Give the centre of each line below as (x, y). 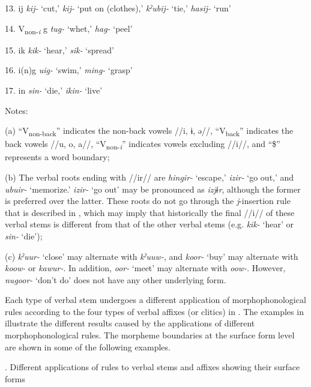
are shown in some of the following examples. (88, 346)
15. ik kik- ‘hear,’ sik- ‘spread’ (59, 49)
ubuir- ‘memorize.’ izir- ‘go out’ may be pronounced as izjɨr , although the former (153, 189)
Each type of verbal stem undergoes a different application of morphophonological (155, 300)
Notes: (17, 110)
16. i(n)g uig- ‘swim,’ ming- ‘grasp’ (69, 70)
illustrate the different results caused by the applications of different (130, 323)
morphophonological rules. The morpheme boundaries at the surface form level (150, 335)
